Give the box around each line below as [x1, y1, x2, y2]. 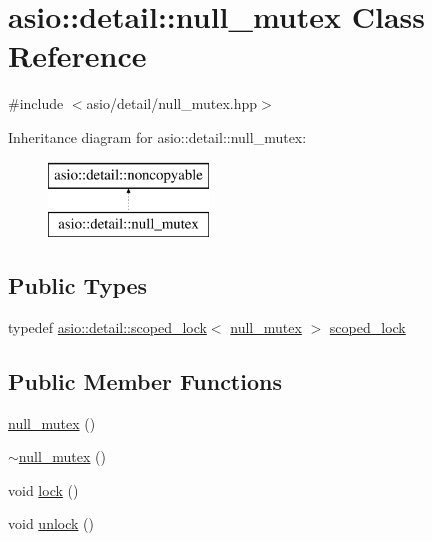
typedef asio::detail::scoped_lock [8, 316, 207, 337]
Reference [8, 35, 147, 76]
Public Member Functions [8, 365, 282, 396]
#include [8, 93, 64, 114]
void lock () [8, 479, 79, 500]
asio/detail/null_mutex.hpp [86, 93, 258, 114]
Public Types [8, 270, 148, 301]
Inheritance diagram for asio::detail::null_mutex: [8, 126, 307, 147]
